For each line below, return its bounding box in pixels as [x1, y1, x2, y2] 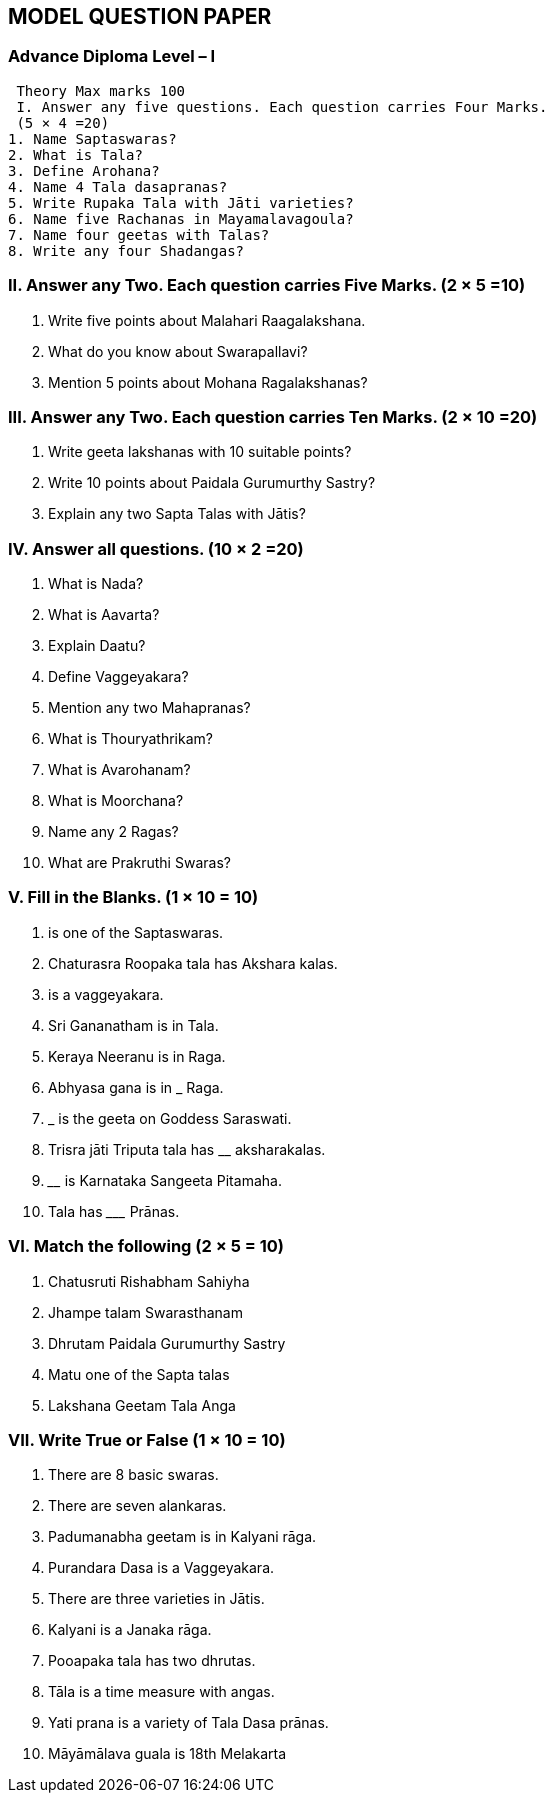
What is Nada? [48, 575, 144, 593]
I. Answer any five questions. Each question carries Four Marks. [16, 98, 548, 115]
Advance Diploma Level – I [8, 46, 216, 67]
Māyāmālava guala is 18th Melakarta [48, 1745, 287, 1763]
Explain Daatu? [48, 637, 146, 655]
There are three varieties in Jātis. [48, 1590, 265, 1608]
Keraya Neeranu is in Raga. [48, 1047, 226, 1065]
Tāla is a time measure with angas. [48, 1683, 275, 1701]
